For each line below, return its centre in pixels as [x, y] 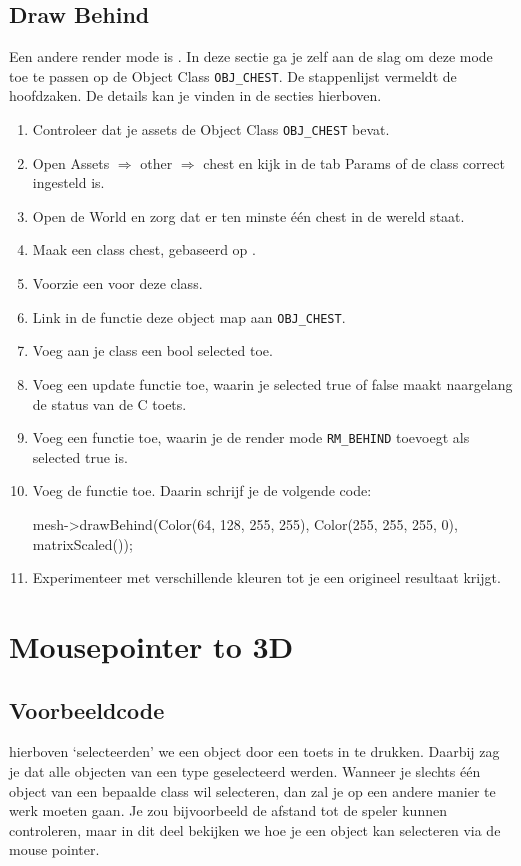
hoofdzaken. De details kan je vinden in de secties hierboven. [195, 95]
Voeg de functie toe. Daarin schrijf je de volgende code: [202, 490]
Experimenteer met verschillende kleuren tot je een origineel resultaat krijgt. [266, 577]
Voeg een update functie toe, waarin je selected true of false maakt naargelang [272, 383]
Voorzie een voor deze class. [117, 283]
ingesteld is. [68, 182]
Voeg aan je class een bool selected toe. [152, 350]
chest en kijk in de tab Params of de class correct [354, 162]
